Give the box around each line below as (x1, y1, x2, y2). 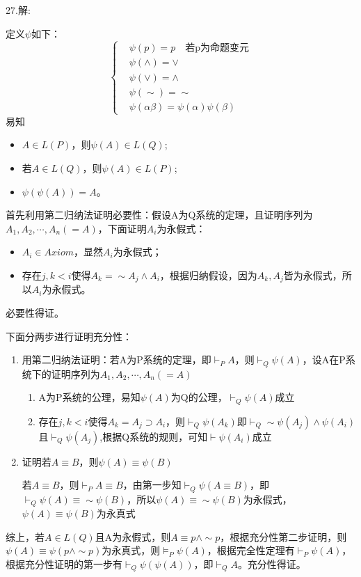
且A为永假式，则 (95, 529, 171, 544)
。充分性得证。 (237, 557, 306, 571)
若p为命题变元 (185, 43, 249, 54)
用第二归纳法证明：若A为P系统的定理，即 (22, 352, 211, 367)
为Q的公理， (170, 390, 227, 404)
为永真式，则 (102, 543, 161, 558)
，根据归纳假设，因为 (159, 268, 257, 282)
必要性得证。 (6, 306, 64, 320)
